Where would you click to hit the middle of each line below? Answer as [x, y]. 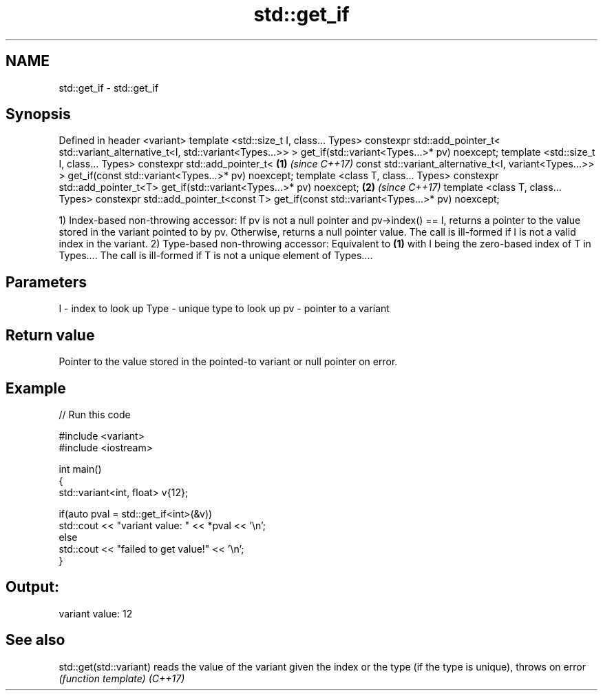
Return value [50, 335]
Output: [32, 587]
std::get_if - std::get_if [109, 88]
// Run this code [95, 414]
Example [36, 388]
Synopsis [38, 114]
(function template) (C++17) [122, 678]
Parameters [46, 282]
